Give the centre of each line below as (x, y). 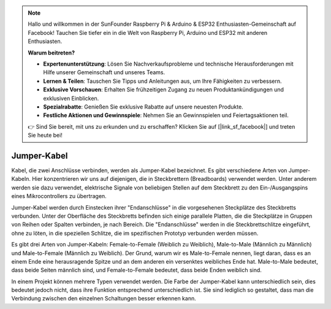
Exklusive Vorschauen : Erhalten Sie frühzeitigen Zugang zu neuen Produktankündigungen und (164, 90)
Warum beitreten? (51, 53)
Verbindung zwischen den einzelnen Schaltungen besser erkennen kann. (104, 299)
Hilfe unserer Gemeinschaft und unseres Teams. (104, 72)
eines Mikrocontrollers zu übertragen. (59, 196)
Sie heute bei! (45, 135)
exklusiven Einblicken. (71, 98)
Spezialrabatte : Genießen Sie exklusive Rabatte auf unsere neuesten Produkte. (143, 107)
